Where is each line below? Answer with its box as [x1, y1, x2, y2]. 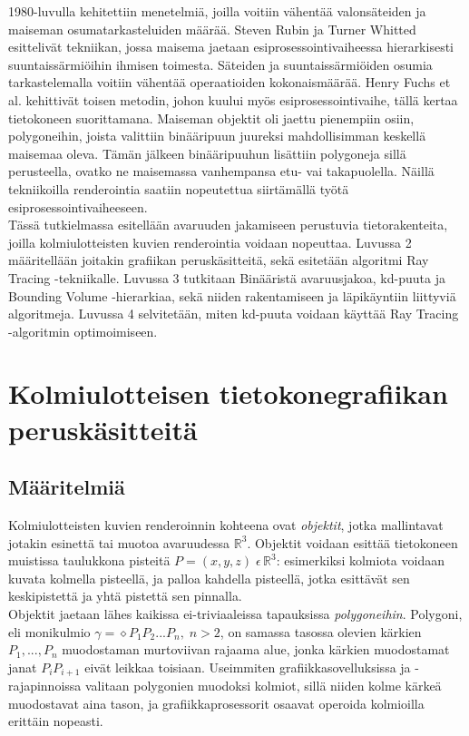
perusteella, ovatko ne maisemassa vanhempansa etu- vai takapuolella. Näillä [8, 162, 435, 181]
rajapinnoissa [8, 676, 82, 695]
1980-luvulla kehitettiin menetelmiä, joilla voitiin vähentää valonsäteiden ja [8, 2, 426, 20]
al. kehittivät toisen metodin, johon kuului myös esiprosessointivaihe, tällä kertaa [8, 90, 458, 109]
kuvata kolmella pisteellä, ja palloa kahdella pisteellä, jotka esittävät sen [8, 568, 410, 587]
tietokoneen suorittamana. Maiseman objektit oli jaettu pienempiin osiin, [8, 108, 415, 127]
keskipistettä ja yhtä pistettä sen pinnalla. [8, 586, 242, 605]
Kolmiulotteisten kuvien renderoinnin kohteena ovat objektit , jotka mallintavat [8, 515, 444, 535]
